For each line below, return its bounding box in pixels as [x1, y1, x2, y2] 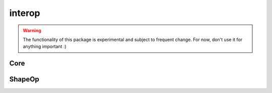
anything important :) [23, 43, 66, 49]
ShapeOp [9, 75, 40, 83]
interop [9, 7, 40, 18]
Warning [23, 27, 41, 33]
